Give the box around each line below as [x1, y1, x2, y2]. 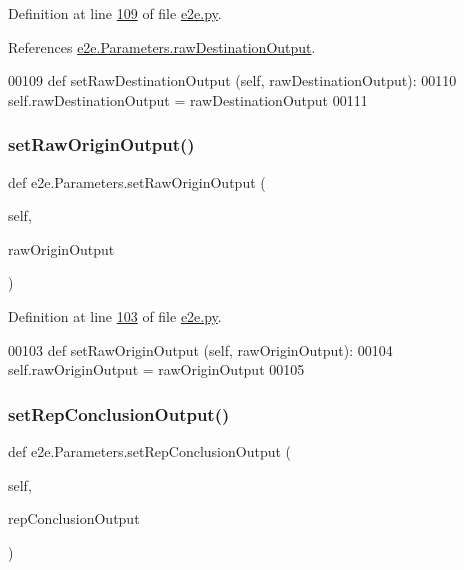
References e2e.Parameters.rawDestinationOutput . [8, 36, 316, 57]
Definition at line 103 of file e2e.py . [8, 305, 222, 326]
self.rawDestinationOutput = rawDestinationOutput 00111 [8, 89, 368, 110]
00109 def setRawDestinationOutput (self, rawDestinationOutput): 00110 [8, 70, 457, 91]
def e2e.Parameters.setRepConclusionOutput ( [8, 440, 292, 461]
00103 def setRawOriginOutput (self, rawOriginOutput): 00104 [8, 339, 393, 360]
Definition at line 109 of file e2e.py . [8, 3, 222, 23]
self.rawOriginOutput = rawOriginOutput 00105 [8, 359, 305, 380]
